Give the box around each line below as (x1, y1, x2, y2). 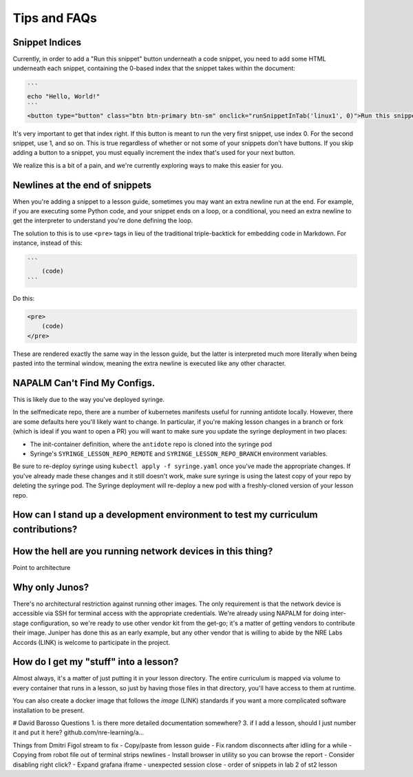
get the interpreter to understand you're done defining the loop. (12, 217, 193, 225)
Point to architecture (12, 564, 71, 572)
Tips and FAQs (12, 10, 98, 25)
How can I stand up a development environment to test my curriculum (12, 509, 318, 521)
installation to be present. (12, 706, 85, 714)
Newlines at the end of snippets (12, 179, 151, 191)
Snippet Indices (12, 36, 82, 48)
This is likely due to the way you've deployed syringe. (12, 396, 165, 404)
